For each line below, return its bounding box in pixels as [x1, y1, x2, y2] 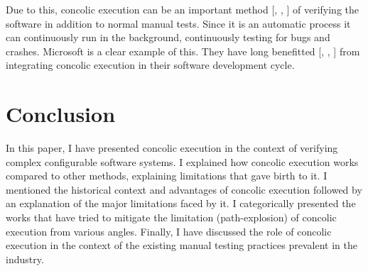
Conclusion [6, 99, 116, 128]
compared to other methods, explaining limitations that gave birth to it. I [6, 168, 328, 183]
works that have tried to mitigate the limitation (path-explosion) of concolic [6, 210, 337, 225]
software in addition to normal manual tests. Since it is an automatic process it [6, 16, 351, 31]
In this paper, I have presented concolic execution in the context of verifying [6, 140, 338, 155]
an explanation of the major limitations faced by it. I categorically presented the [6, 196, 356, 211]
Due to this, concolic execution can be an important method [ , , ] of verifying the [6, 2, 359, 16]
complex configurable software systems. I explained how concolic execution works [6, 154, 359, 169]
